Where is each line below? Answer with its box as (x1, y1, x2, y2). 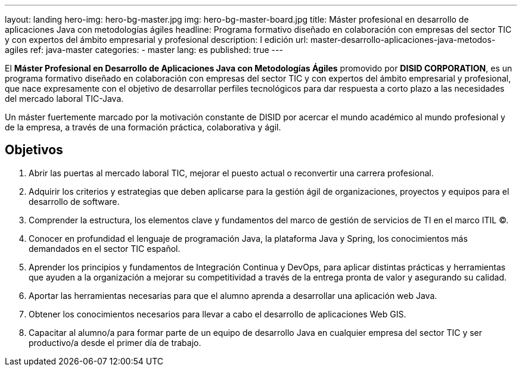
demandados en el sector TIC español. (29, 243, 181, 254)
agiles (5, 45, 28, 55)
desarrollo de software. (29, 196, 120, 207)
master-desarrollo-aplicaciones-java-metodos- (310, 35, 496, 45)
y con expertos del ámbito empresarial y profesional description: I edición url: (5, 35, 309, 45)
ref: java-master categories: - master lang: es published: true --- (30, 45, 283, 55)
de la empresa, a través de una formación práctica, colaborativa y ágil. (5, 122, 281, 132)
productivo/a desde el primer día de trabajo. (29, 337, 201, 348)
